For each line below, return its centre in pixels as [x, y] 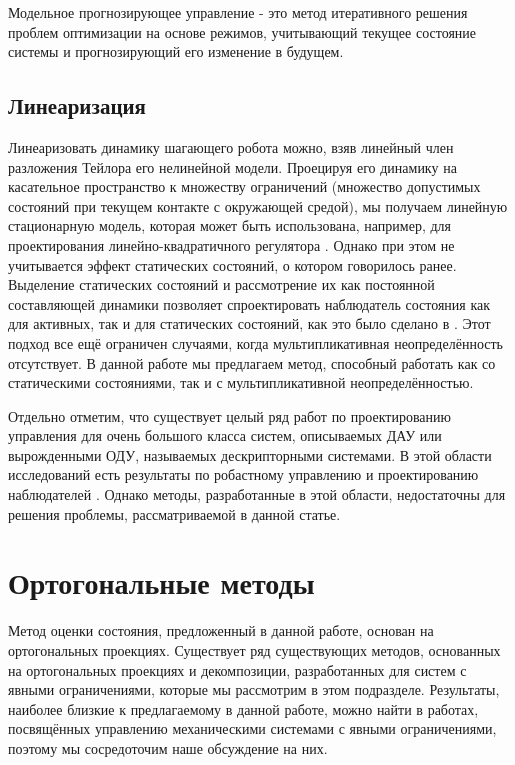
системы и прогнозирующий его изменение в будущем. [176, 51]
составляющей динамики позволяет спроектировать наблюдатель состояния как [249, 303]
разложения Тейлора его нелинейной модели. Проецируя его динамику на [232, 166]
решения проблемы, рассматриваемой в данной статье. [174, 513]
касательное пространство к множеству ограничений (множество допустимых [244, 186]
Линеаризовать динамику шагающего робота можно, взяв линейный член [231, 146]
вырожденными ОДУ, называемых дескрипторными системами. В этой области [250, 454]
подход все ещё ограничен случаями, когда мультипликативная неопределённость [255, 342]
